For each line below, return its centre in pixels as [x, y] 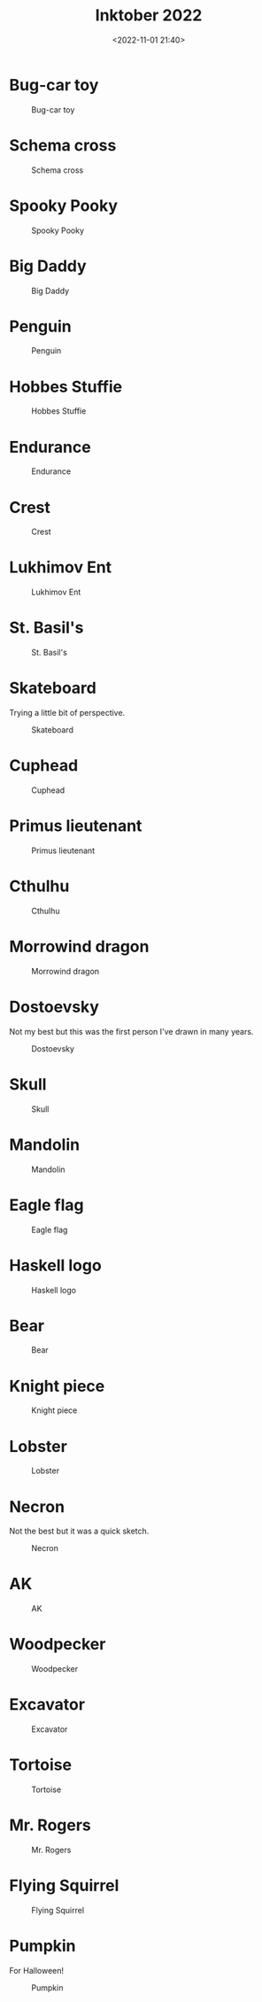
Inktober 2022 [149, 16]
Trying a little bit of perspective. [67, 713]
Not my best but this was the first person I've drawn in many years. [131, 1031]
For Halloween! [37, 1970]
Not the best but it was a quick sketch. [79, 1531]
